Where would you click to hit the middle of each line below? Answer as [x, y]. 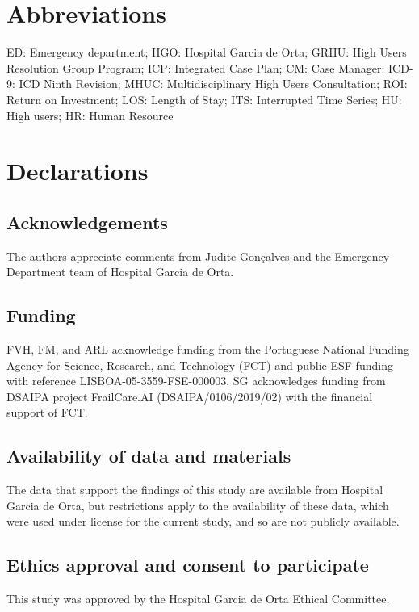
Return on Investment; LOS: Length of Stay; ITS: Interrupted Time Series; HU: [204, 99]
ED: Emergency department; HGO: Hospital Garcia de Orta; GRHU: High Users [207, 52]
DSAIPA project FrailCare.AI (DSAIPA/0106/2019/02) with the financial [190, 396]
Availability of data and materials [149, 456]
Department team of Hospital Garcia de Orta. [120, 272]
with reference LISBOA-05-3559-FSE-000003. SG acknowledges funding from [196, 381]
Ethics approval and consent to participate [188, 565]
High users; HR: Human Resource [90, 115]
